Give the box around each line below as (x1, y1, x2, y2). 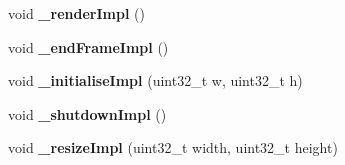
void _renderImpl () (8, 3, 145, 23)
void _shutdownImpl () (8, 103, 167, 124)
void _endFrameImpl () (8, 36, 169, 57)
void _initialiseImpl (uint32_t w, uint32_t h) (8, 70, 303, 91)
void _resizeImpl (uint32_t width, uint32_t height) (8, 137, 338, 158)
